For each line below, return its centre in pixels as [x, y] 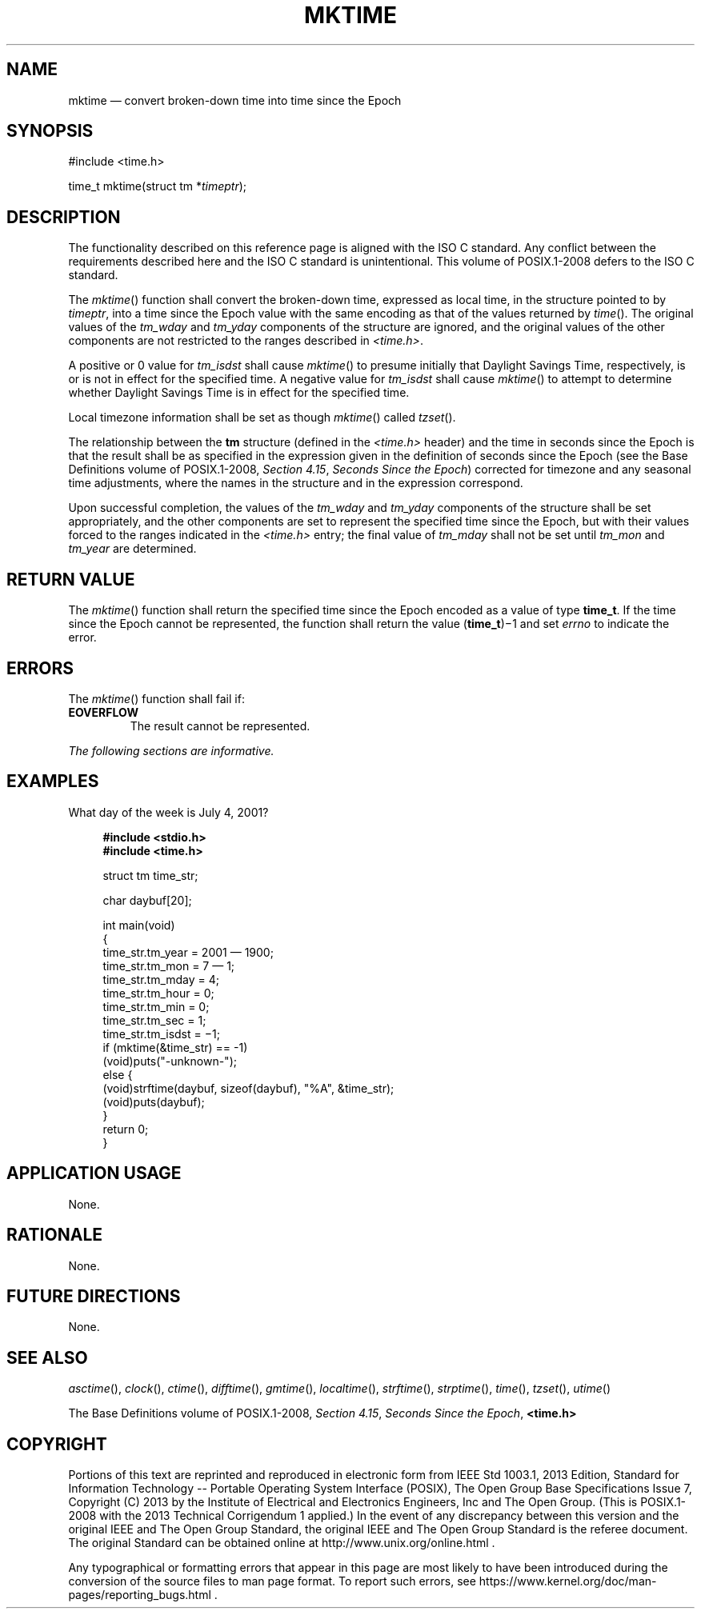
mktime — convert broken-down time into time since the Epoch [235, 100]
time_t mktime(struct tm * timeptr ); [158, 186]
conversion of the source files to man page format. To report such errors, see [272, 1581]
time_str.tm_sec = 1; [154, 1020]
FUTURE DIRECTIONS [94, 1296]
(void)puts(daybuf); [154, 1101]
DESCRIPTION [64, 217]
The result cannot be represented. [220, 726]
